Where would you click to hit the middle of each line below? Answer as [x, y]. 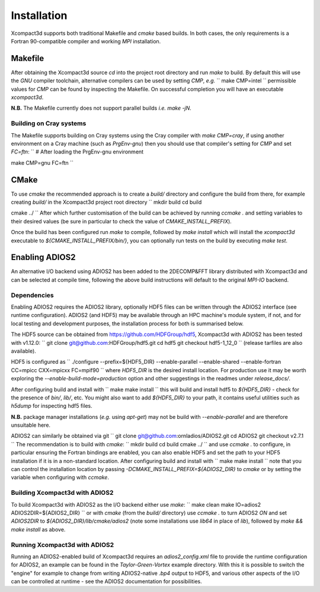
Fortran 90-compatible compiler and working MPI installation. [86, 41]
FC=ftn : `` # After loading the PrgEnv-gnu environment [77, 152]
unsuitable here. [31, 425]
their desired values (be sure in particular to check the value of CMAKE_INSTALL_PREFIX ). [121, 221]
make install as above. [38, 529]
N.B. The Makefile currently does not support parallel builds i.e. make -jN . [101, 108]
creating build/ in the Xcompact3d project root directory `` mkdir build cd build [106, 202]
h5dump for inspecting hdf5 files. [52, 406]
